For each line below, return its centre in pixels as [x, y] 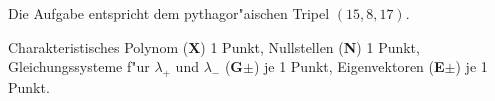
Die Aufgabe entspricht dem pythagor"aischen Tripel [169, 13]
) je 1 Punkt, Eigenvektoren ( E [349, 66]
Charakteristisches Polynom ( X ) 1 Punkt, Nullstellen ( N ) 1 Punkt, [214, 46]
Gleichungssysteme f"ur [79, 66]
